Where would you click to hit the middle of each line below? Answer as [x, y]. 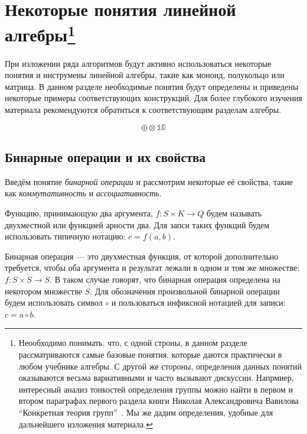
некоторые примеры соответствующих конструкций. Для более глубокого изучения [153, 98]
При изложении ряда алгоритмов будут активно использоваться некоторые [138, 63]
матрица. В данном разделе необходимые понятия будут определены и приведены [152, 86]
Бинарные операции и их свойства [105, 157]
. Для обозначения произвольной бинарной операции [185, 291]
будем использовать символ [54, 302]
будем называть [234, 213]
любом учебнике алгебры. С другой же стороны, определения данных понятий [160, 366]
